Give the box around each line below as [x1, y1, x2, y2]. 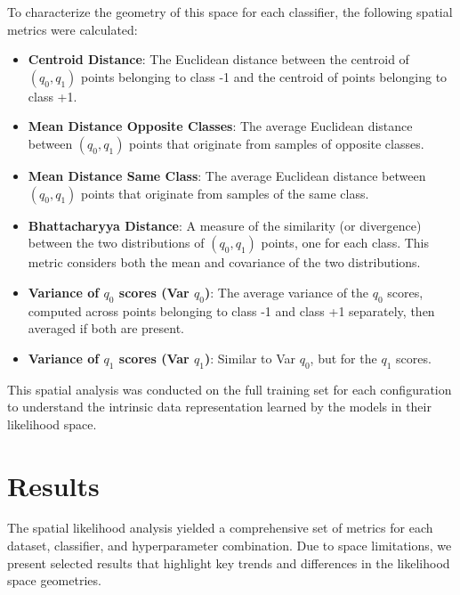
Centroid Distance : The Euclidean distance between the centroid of [28, 50, 409, 69]
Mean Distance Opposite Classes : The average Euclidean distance [28, 117, 413, 135]
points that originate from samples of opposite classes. [129, 134, 424, 152]
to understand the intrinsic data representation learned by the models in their [7, 397, 432, 416]
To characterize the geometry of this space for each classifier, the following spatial [7, 3, 453, 20]
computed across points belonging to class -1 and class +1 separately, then [28, 301, 435, 320]
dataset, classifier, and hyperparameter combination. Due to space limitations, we [7, 536, 452, 555]
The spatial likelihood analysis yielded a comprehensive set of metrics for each [7, 518, 433, 537]
